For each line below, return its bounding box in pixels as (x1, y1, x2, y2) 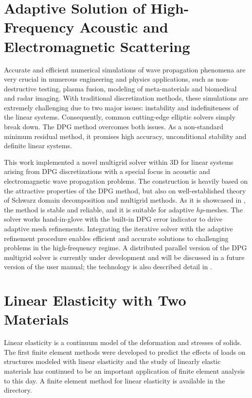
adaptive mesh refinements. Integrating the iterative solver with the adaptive (4, 224, 233, 233)
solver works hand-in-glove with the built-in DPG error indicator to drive (4, 214, 222, 224)
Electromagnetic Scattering (4, 36, 190, 56)
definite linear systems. (4, 140, 72, 151)
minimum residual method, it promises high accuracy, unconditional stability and (4, 131, 247, 141)
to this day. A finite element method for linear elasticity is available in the (4, 375, 225, 385)
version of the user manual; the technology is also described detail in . (4, 261, 212, 272)
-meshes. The (203, 204, 243, 214)
